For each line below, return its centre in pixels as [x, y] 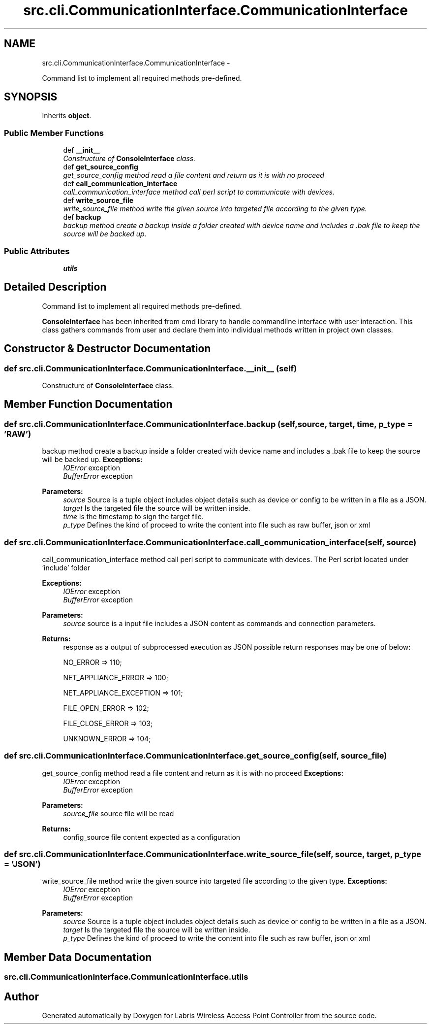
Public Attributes [37, 251]
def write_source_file [98, 200]
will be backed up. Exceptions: [92, 460]
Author [21, 996]
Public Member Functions [54, 133]
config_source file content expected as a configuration [152, 837]
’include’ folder [66, 567]
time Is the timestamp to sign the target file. [134, 517]
